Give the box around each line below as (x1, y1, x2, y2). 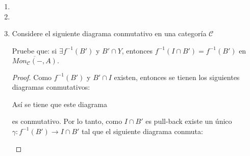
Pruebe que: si (12, 45, 57, 56)
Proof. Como (12, 71, 52, 82)
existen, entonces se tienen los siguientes (114, 71, 240, 82)
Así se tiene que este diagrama (12, 98, 107, 109)
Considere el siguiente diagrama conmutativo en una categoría (12, 28, 207, 39)
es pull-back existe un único (145, 116, 232, 126)
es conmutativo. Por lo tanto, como (12, 116, 122, 126)
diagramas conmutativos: (12, 82, 90, 92)
